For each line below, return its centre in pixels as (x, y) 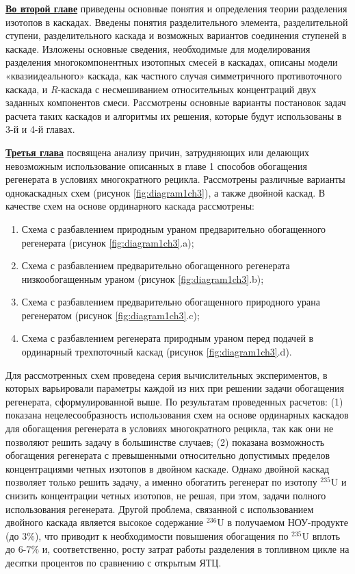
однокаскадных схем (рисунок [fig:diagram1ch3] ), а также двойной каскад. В (166, 192)
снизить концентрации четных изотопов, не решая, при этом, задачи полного (166, 495)
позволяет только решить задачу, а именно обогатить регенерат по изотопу (161, 482)
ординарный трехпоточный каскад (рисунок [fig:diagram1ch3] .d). (157, 352)
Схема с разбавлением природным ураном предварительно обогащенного (174, 228)
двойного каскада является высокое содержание (105, 522)
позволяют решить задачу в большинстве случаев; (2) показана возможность (165, 441)
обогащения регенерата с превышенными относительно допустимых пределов (168, 455)
